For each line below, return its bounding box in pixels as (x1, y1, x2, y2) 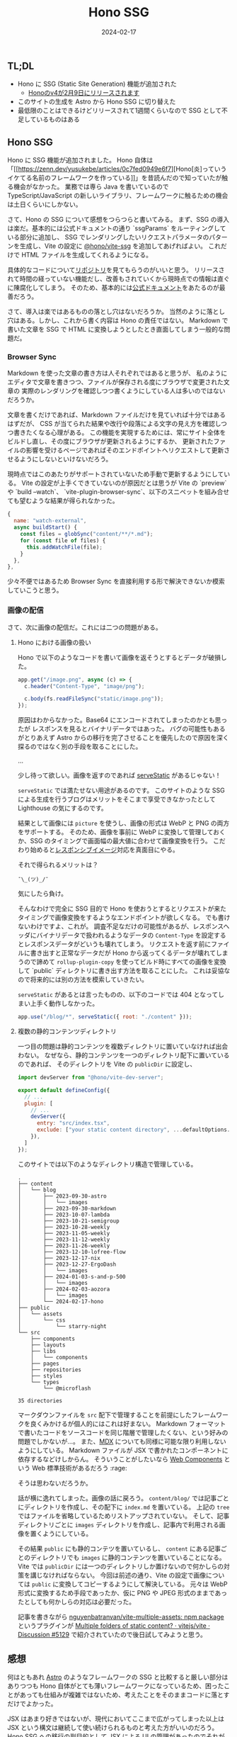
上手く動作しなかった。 (30, 999, 99, 1008)
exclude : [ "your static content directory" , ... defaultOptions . (36, 1126, 231, 1134)
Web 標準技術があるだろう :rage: (31, 1463, 127, 1472)
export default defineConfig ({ (17, 1086, 110, 1094)
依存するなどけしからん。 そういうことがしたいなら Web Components (17, 1454, 223, 1463)
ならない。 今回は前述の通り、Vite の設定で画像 (67, 1570, 207, 1579)
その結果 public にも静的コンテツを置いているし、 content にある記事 (17, 1544, 221, 1553)
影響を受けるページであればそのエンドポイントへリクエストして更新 (25, 446, 224, 454)
